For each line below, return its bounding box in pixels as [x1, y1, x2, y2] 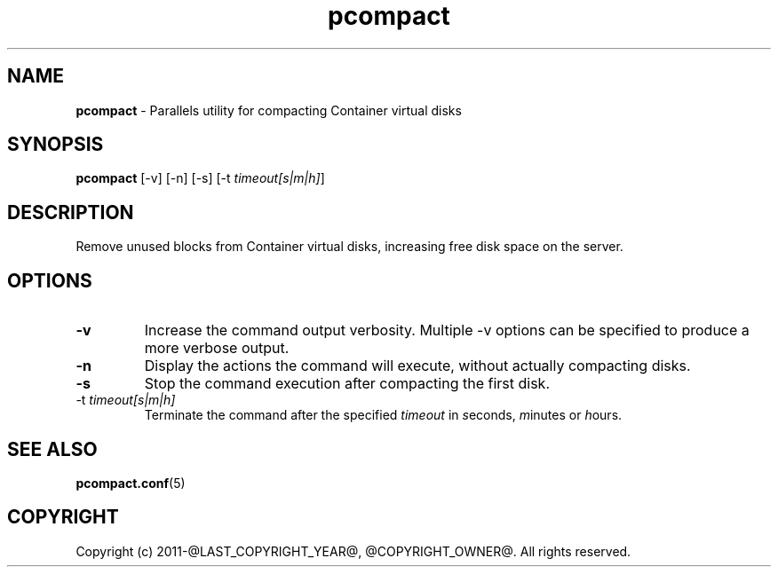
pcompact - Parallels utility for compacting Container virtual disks [75, 102, 462, 118]
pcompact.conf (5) [75, 475, 186, 491]
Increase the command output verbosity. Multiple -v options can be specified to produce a [144, 321, 750, 340]
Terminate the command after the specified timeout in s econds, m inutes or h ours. [144, 407, 623, 423]
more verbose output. [144, 339, 290, 358]
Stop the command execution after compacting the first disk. [144, 374, 550, 393]
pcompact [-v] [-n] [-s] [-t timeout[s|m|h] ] [75, 170, 325, 186]
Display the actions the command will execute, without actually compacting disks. [144, 357, 691, 375]
